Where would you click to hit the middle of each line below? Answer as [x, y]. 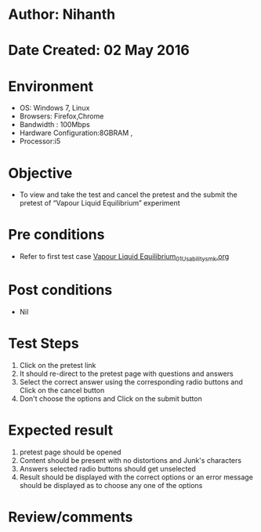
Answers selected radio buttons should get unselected [107, 468]
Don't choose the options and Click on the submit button [111, 399]
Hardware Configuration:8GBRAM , [76, 133]
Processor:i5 [40, 141]
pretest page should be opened [70, 452]
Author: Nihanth [62, 15]
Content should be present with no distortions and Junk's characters [130, 460]
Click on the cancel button [62, 390]
